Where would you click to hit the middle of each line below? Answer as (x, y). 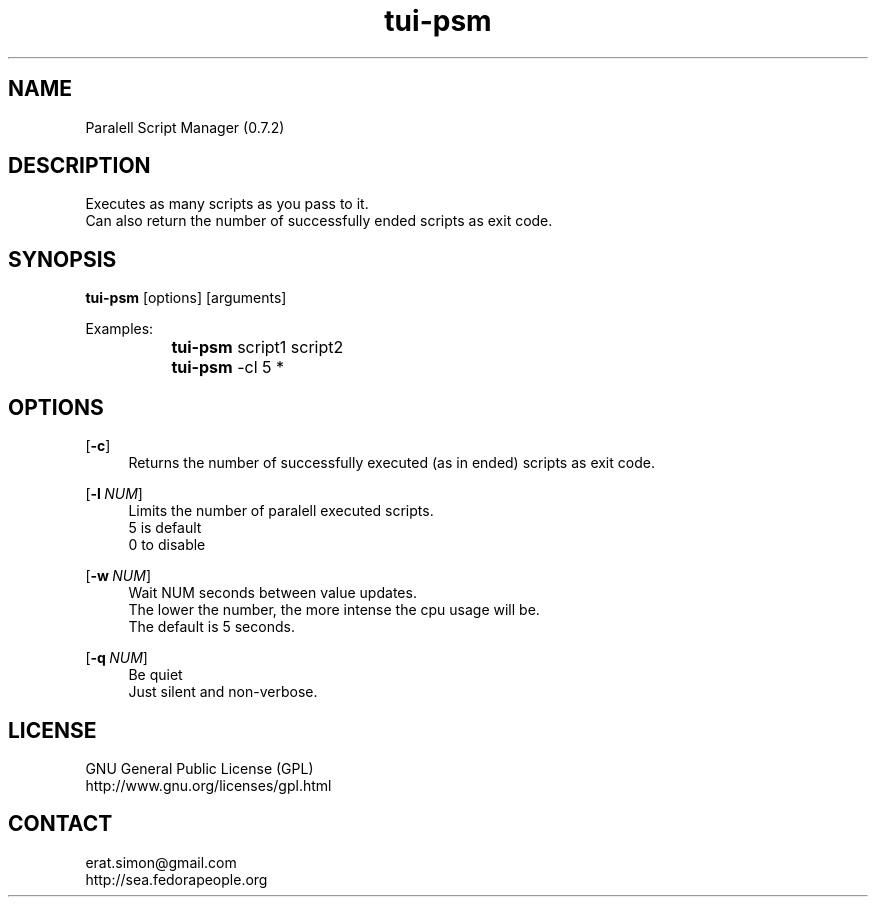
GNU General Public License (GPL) (199, 768)
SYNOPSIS (62, 259)
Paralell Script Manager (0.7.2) (185, 127)
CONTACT (60, 824)
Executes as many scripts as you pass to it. (227, 204)
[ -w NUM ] (118, 576)
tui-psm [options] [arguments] (186, 298)
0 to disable (167, 545)
